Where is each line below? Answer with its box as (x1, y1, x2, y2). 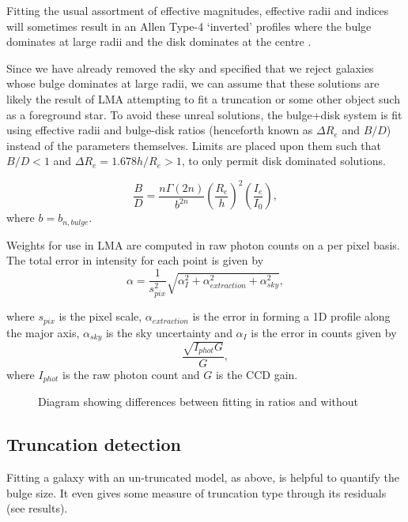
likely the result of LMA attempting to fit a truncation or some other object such (6, 90, 400, 107)
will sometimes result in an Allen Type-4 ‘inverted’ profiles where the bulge (6, 17, 372, 34)
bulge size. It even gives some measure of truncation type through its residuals (6, 484, 387, 501)
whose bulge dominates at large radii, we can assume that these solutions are (6, 75, 380, 92)
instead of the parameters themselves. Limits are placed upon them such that (6, 137, 382, 153)
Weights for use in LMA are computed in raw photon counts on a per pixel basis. (6, 236, 400, 253)
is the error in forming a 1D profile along (192, 308, 391, 325)
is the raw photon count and (62, 366, 200, 382)
